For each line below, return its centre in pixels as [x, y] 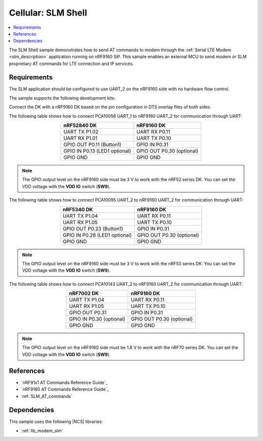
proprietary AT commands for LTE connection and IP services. [71, 63]
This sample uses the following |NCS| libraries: [56, 421]
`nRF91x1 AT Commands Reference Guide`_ [65, 382]
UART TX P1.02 [81, 132]
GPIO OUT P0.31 [88, 313]
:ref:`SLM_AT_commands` [47, 396]
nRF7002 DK [84, 294]
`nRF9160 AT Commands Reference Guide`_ [65, 389]
